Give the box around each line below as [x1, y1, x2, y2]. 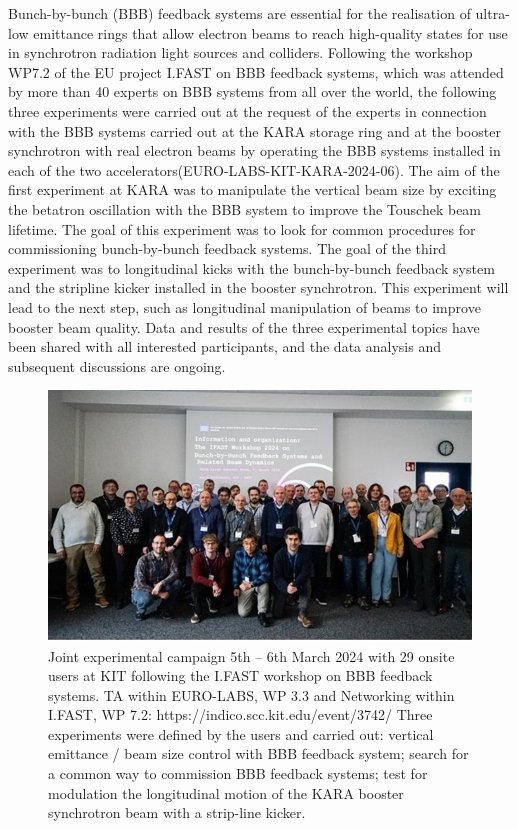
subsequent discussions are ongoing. [8, 355, 226, 376]
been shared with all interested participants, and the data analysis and [8, 336, 441, 357]
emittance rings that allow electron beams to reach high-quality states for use [33, 22, 508, 43]
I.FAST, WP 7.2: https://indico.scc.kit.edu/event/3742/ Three [48, 704, 433, 725]
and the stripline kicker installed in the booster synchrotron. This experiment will [8, 277, 509, 298]
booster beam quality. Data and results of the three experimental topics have [8, 316, 480, 337]
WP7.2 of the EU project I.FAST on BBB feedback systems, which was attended [8, 61, 504, 82]
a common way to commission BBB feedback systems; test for [48, 763, 428, 784]
